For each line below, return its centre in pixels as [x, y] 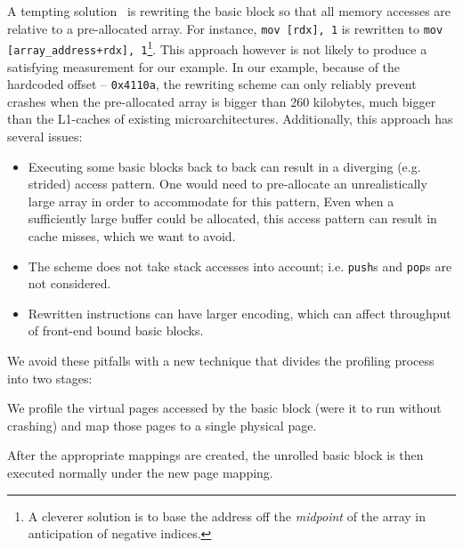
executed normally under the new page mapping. [140, 472]
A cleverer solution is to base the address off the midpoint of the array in [227, 516]
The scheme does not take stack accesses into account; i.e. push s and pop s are [240, 266]
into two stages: [50, 378]
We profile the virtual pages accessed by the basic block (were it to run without [224, 408]
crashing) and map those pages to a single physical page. [162, 425]
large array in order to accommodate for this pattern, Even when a [211, 201]
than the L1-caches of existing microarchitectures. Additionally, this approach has [230, 119]
